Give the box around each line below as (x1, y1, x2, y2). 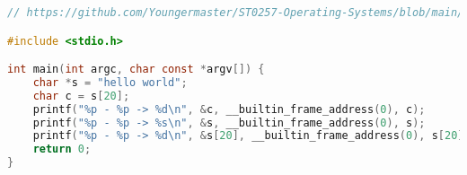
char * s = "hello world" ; (32, 75, 188, 89)
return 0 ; (32, 143, 92, 156)
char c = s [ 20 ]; (32, 89, 130, 102)
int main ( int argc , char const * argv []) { (7, 63, 265, 76)
